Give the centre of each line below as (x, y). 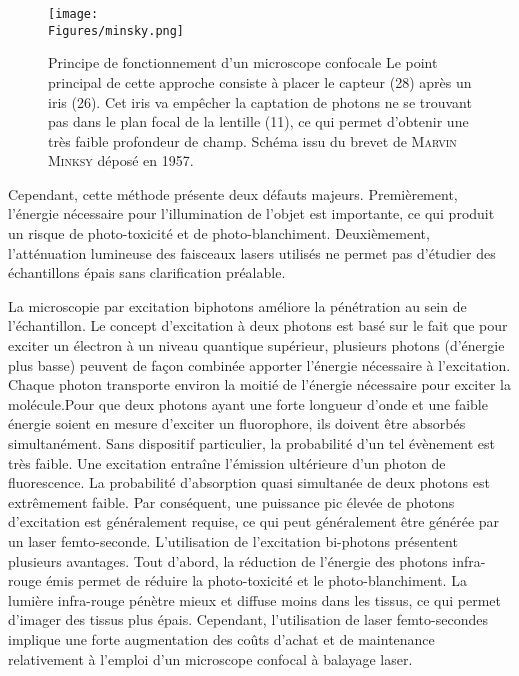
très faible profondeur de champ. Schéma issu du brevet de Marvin (252, 140)
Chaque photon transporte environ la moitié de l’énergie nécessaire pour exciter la (259, 384)
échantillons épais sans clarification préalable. (147, 272)
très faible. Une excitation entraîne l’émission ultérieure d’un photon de (227, 462)
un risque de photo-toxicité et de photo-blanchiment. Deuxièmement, (219, 233)
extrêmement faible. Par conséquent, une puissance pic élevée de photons (231, 501)
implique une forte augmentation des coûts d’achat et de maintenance (221, 638)
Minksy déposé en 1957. (121, 160)
